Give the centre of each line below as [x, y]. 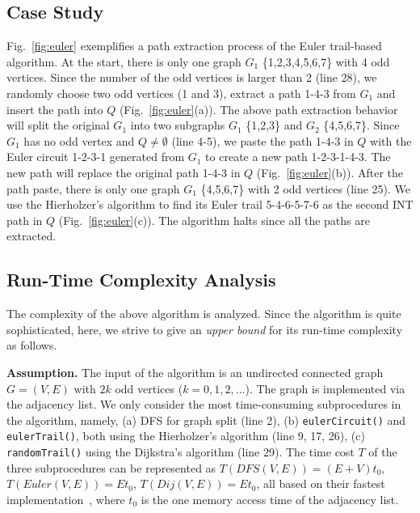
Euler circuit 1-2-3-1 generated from [96, 157]
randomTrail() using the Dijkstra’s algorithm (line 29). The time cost [181, 452]
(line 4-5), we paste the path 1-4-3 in [262, 140]
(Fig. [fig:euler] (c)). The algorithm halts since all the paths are [214, 220]
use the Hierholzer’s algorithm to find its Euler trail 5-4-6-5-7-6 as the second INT [210, 204]
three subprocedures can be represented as [111, 467]
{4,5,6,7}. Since [361, 125]
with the [391, 140]
